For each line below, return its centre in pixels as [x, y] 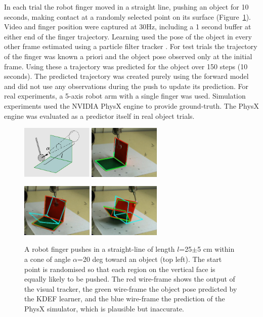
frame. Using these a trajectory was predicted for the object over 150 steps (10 [126, 66]
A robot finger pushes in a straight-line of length [100, 249]
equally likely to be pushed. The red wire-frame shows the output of [130, 279]
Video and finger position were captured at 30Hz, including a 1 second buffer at [128, 27]
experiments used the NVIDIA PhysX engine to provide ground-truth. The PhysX [131, 105]
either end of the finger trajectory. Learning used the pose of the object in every [128, 36]
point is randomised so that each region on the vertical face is [120, 269]
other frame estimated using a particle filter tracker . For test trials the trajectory [131, 46]
